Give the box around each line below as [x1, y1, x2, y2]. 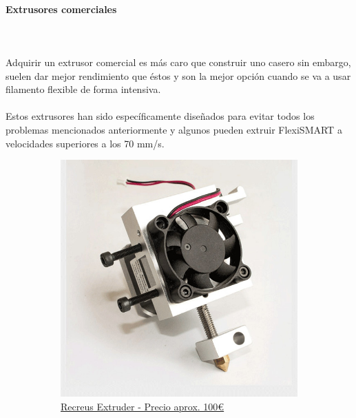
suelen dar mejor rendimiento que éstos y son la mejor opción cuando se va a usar [6, 68, 351, 83]
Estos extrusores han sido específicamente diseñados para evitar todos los [6, 109, 315, 123]
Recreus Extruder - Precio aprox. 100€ [61, 399, 224, 413]
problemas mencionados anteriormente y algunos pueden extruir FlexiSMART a [6, 122, 342, 136]
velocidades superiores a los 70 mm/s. [6, 136, 165, 150]
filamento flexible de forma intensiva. [6, 82, 161, 96]
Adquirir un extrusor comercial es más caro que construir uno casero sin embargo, [6, 54, 351, 69]
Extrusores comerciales [6, 1, 117, 16]
